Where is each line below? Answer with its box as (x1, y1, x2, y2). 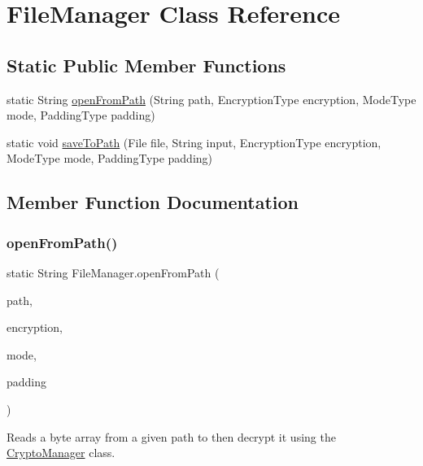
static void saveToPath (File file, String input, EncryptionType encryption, (7, 133, 382, 150)
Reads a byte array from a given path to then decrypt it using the (7, 428, 336, 445)
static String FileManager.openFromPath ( (7, 263, 220, 281)
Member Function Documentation (7, 189, 299, 215)
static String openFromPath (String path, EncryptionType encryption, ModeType (7, 90, 416, 107)
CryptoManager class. (7, 444, 116, 461)
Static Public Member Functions (7, 52, 286, 77)
